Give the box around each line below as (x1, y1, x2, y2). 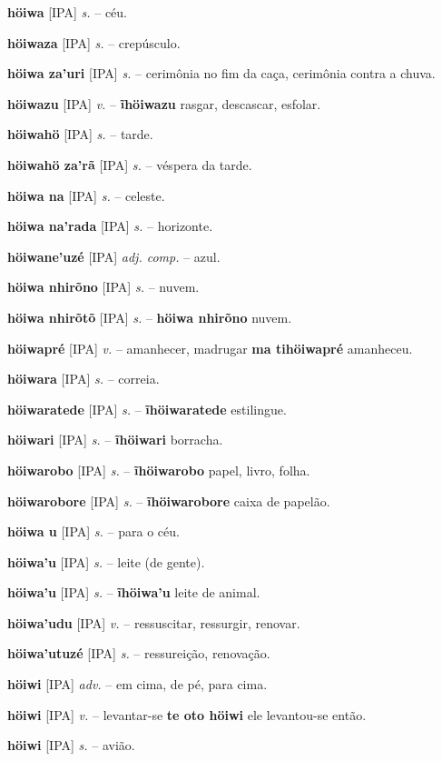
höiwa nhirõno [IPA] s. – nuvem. (7, 277, 200, 296)
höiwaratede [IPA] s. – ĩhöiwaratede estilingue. (7, 399, 287, 418)
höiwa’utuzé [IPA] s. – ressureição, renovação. (7, 644, 270, 663)
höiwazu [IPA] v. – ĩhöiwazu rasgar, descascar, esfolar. (7, 94, 321, 113)
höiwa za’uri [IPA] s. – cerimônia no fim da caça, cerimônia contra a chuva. (7, 64, 436, 83)
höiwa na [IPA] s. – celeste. (7, 185, 165, 205)
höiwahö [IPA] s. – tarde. (7, 125, 153, 144)
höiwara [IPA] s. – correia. (7, 369, 160, 388)
